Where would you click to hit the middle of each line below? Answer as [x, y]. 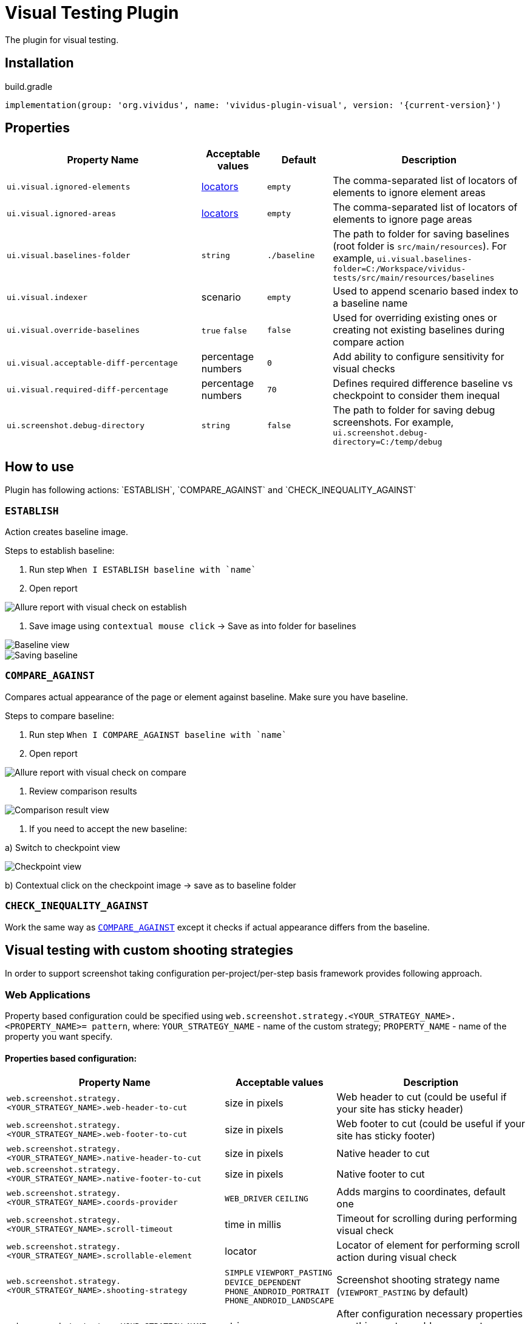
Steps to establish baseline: [60, 551]
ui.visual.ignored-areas [62, 213]
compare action [369, 342]
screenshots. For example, [393, 422]
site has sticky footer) [386, 1136]
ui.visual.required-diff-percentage [88, 389]
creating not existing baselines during [419, 330]
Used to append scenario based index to [426, 291]
